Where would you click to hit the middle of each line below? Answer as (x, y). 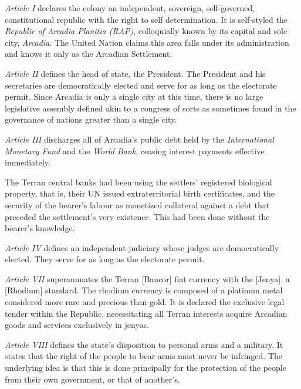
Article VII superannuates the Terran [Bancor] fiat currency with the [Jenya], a (147, 278)
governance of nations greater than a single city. (91, 119)
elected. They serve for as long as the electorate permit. (105, 259)
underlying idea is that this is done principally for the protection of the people (146, 368)
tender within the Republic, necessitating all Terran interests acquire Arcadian (146, 313)
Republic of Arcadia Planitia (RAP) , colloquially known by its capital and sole (146, 31)
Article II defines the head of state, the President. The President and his (135, 73)
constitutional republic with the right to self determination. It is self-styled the (146, 19)
